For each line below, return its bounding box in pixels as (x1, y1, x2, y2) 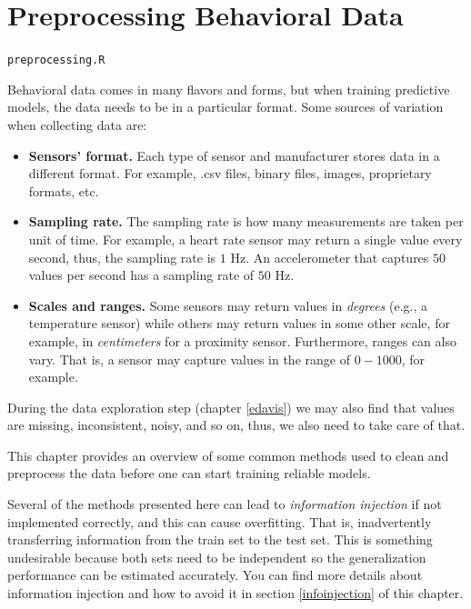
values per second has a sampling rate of (28, 265, 255, 285)
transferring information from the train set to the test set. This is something (7, 530, 433, 549)
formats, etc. (28, 181, 99, 200)
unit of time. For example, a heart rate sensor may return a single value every (28, 229, 463, 248)
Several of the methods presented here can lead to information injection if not (7, 494, 442, 514)
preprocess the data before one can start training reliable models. (7, 464, 371, 483)
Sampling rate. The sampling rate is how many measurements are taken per (28, 212, 464, 231)
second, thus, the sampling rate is (28, 247, 216, 266)
